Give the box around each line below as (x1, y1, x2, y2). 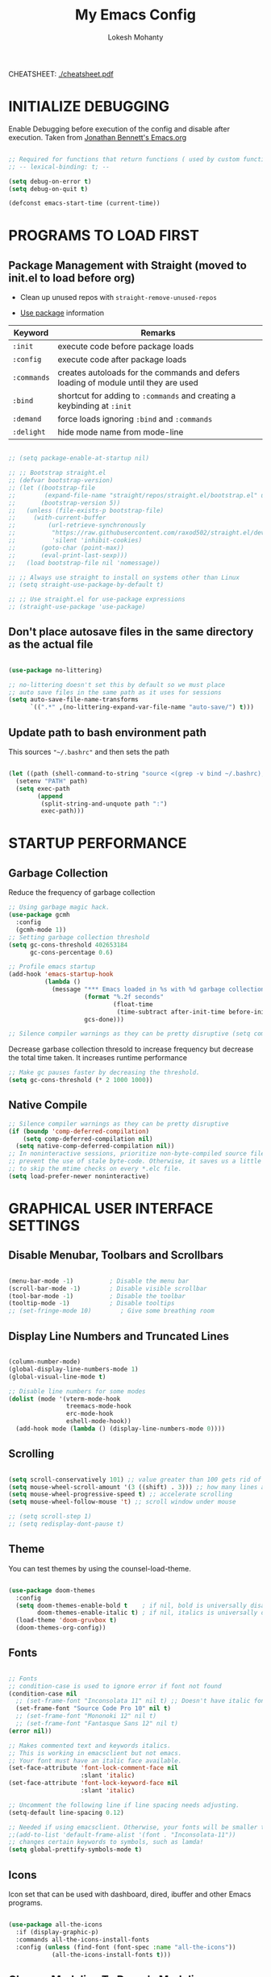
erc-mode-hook (65, 1409, 114, 1418)
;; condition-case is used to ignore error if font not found (8, 1682, 222, 1690)
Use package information (19, 308, 105, 318)
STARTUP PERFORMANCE (8, 835, 187, 852)
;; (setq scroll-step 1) (8, 1513, 92, 1521)
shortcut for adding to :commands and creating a (57, 390, 236, 402)
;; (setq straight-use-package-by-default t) (8, 581, 164, 589)
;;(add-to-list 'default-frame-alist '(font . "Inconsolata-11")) (8, 1830, 236, 1839)
